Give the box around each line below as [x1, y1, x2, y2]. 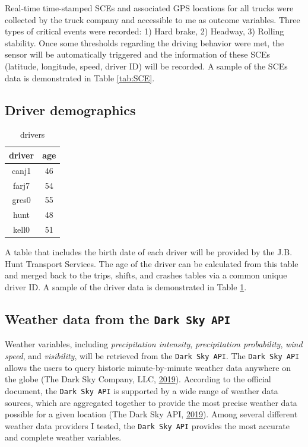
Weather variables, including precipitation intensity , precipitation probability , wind [5, 338, 303, 350]
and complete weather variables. [5, 431, 122, 443]
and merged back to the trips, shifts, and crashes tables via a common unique [5, 269, 287, 281]
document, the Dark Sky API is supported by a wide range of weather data [5, 384, 278, 397]
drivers [20, 128, 45, 141]
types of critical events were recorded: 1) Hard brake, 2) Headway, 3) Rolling [5, 25, 284, 37]
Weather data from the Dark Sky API [5, 310, 231, 328]
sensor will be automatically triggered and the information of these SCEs [5, 48, 271, 61]
